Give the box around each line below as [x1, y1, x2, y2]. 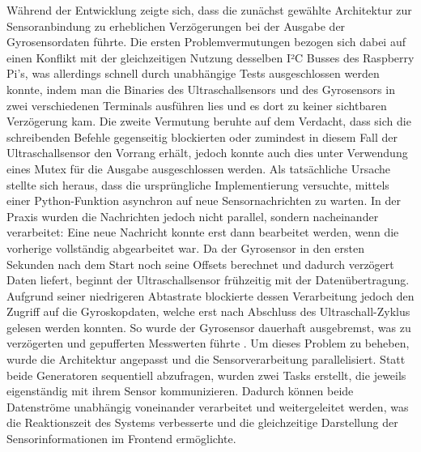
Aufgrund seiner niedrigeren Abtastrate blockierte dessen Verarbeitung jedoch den [6, 287, 415, 304]
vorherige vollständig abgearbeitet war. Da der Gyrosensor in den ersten [6, 239, 364, 256]
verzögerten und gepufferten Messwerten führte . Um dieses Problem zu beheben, [6, 335, 410, 352]
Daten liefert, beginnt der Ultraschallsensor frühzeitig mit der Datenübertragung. [6, 271, 410, 288]
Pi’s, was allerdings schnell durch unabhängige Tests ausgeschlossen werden [6, 65, 380, 82]
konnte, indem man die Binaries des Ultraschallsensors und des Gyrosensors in [6, 80, 395, 97]
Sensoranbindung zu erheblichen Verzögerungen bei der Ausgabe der [6, 17, 346, 34]
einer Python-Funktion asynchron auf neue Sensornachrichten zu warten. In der [6, 192, 401, 209]
